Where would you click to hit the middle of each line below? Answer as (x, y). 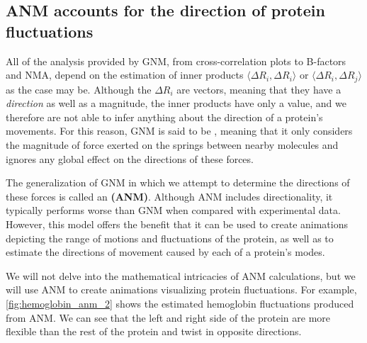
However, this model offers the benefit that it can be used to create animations (177, 224)
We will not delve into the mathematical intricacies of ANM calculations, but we (181, 275)
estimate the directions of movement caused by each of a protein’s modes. (165, 252)
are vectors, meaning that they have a (259, 89)
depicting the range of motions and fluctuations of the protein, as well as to (170, 238)
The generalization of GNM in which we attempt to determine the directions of (178, 182)
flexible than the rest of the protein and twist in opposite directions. (154, 331)
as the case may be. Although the (79, 89)
